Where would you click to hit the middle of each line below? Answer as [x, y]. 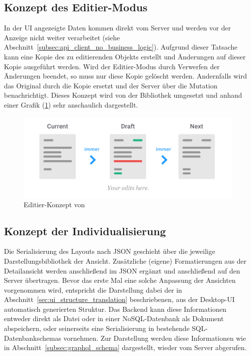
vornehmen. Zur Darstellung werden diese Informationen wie [155, 338]
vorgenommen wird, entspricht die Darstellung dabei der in [93, 289]
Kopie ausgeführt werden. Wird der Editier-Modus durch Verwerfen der [112, 66]
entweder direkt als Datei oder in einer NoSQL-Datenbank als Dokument [114, 318]
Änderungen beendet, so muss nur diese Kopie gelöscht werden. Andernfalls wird [125, 76]
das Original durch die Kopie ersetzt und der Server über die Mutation [111, 85]
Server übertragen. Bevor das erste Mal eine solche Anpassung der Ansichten [120, 280]
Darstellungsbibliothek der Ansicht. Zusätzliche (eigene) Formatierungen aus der [125, 260]
